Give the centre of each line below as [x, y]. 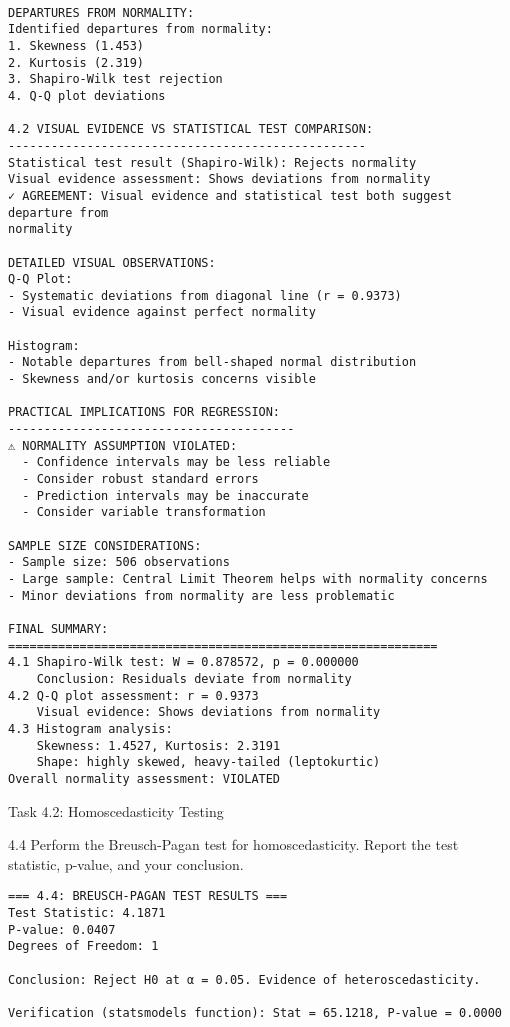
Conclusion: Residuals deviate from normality [194, 678]
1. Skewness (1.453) [76, 45]
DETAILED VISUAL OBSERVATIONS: [112, 262]
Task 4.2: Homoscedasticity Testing [116, 810]
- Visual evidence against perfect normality [162, 312]
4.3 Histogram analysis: [90, 728]
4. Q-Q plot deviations [87, 95]
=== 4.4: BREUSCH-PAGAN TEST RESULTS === [148, 896]
